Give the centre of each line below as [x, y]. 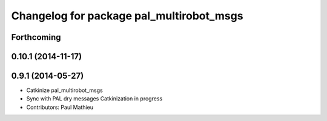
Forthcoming [36, 37]
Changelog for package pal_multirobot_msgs [127, 16]
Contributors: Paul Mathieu [60, 107]
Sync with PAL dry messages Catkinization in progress [94, 99]
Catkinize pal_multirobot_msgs [64, 90]
